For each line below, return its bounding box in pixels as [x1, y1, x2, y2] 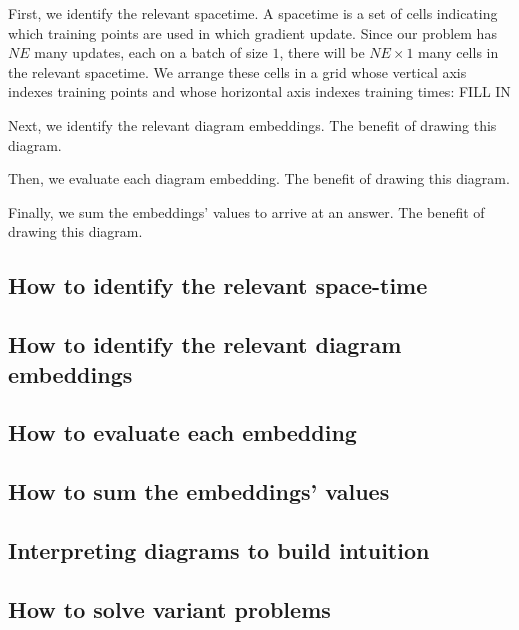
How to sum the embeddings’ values [8, 476, 390, 507]
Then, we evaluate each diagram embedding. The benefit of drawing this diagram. [8, 168, 510, 189]
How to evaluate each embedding [8, 417, 357, 448]
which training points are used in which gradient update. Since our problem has [8, 22, 497, 43]
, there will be [279, 42, 365, 63]
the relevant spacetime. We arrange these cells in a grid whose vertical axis [8, 61, 467, 82]
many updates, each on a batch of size [34, 42, 268, 63]
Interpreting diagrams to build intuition [8, 534, 430, 565]
